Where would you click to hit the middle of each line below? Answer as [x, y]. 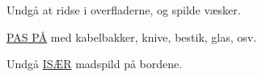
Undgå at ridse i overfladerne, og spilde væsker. [124, 10]
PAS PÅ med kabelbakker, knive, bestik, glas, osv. [132, 36]
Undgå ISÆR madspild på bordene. [95, 64]
